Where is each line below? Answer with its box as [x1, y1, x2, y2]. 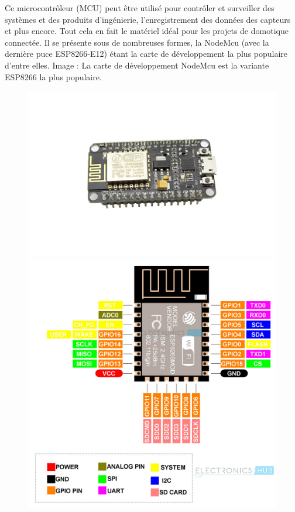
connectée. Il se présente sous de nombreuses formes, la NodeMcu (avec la [5, 36, 269, 48]
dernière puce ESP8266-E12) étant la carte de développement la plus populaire [5, 47, 288, 60]
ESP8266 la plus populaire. [5, 70, 102, 83]
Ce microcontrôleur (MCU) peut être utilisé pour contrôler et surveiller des [5, 2, 275, 13]
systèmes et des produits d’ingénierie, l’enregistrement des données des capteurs [5, 13, 291, 25]
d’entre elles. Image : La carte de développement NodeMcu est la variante [5, 59, 269, 71]
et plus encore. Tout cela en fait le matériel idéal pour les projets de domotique [5, 25, 289, 37]
